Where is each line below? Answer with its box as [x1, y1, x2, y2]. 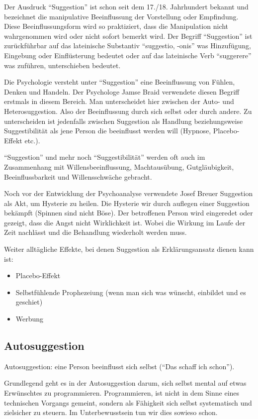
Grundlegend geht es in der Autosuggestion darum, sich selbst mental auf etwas [4, 378, 247, 388]
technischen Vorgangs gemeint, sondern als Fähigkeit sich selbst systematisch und [4, 397, 252, 408]
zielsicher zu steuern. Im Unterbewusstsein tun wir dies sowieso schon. [4, 407, 218, 418]
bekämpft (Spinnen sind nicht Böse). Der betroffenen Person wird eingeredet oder [4, 208, 253, 218]
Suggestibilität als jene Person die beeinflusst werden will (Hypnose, [4, 125, 211, 136]
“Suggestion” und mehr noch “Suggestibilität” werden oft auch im [4, 152, 205, 162]
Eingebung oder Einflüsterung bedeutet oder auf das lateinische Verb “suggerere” [4, 50, 252, 60]
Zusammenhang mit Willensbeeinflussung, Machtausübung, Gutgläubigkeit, [4, 161, 234, 172]
